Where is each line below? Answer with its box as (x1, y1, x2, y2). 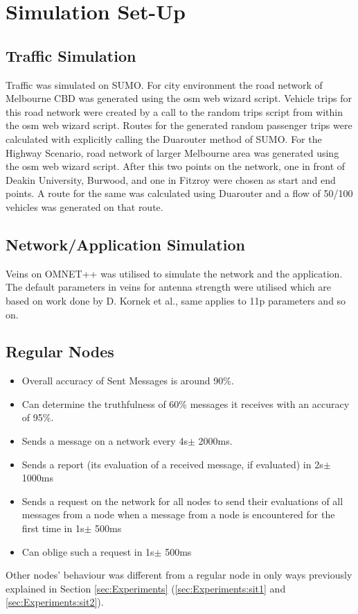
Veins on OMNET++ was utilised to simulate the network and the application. (6, 266, 343, 280)
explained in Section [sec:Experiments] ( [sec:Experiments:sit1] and (6, 581, 286, 595)
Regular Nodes (6, 341, 114, 362)
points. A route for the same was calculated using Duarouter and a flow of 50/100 (6, 186, 353, 201)
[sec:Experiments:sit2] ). (6, 595, 104, 609)
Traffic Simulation (6, 44, 136, 66)
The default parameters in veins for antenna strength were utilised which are (6, 280, 331, 294)
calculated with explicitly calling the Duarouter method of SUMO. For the (6, 131, 322, 146)
